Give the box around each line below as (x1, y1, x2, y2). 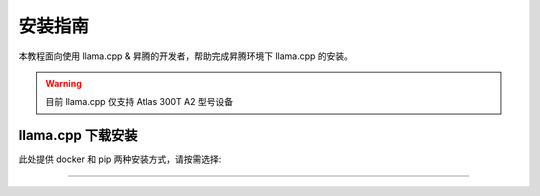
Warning (45, 77, 82, 89)
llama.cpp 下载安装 (18, 127, 138, 144)
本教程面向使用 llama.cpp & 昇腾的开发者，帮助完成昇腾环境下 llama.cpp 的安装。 (18, 50, 354, 62)
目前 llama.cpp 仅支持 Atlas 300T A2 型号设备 (45, 96, 234, 108)
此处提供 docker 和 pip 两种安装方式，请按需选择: (18, 153, 222, 165)
